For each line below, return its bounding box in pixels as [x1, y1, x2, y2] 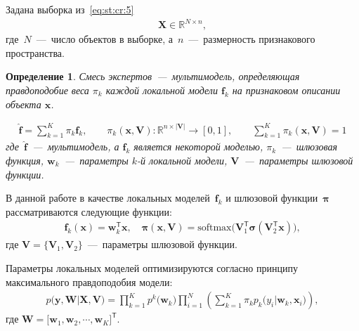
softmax [197, 223, 232, 233]
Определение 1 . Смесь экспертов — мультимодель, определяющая [6, 69, 300, 84]
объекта [6, 96, 41, 111]
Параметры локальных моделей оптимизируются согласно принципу [6, 261, 298, 275]
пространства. [6, 45, 65, 60]
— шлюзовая [281, 139, 338, 154]
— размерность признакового [188, 32, 315, 46]
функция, [6, 153, 44, 168]
